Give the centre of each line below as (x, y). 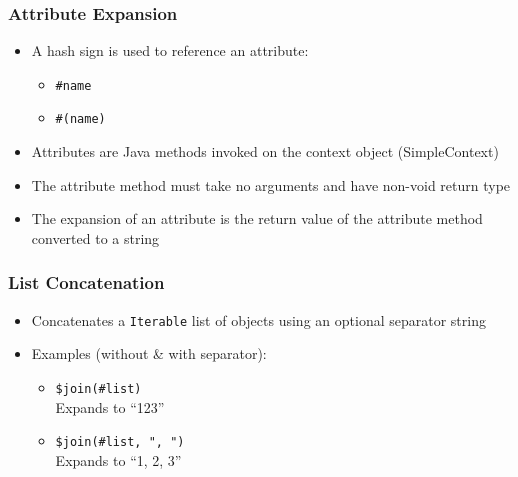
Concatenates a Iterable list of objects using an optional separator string (258, 319)
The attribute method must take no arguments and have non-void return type (271, 184)
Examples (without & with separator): (149, 353)
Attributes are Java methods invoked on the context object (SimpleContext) (265, 151)
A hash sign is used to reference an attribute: (170, 50)
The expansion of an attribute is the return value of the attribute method (257, 218)
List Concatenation (86, 282)
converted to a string (95, 237)
